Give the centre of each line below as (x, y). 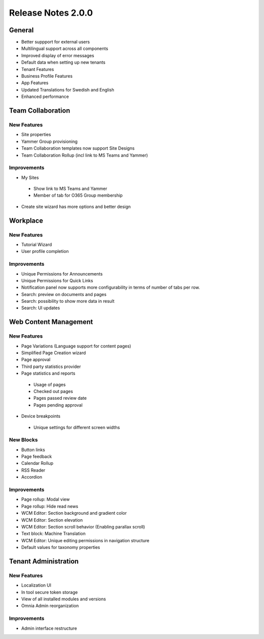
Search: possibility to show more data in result (68, 301)
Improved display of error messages (58, 55)
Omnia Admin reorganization (50, 606)
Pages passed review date (60, 398)
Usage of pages (50, 385)
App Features (35, 83)
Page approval (36, 360)
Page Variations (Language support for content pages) (76, 346)
